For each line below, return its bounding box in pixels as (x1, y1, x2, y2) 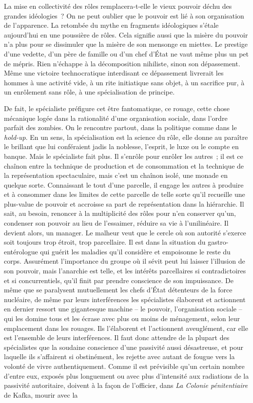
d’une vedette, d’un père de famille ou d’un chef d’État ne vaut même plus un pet (4, 48, 249, 58)
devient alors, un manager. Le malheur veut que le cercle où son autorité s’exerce (4, 227, 246, 237)
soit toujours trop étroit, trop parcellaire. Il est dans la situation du (4, 237, 206, 247)
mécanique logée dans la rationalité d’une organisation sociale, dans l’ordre (4, 113, 228, 123)
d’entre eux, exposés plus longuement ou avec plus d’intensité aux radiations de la (4, 370, 249, 381)
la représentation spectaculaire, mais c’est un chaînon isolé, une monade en (4, 170, 228, 180)
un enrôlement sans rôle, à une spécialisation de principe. (4, 87, 175, 97)
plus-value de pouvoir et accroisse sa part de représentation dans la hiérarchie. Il (4, 198, 244, 209)
